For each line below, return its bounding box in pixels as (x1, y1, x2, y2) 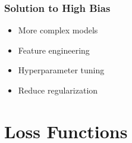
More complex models (18, 24, 98, 36)
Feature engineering (18, 43, 90, 56)
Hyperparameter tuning (18, 64, 105, 76)
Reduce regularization (18, 84, 98, 96)
